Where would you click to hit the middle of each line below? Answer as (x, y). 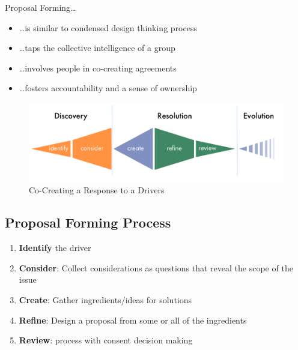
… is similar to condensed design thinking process (108, 27)
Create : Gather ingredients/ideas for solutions (105, 299)
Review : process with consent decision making (106, 340)
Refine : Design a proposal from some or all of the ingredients (133, 320)
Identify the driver (55, 248)
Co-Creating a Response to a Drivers (97, 190)
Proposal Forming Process (88, 222)
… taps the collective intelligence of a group (97, 48)
